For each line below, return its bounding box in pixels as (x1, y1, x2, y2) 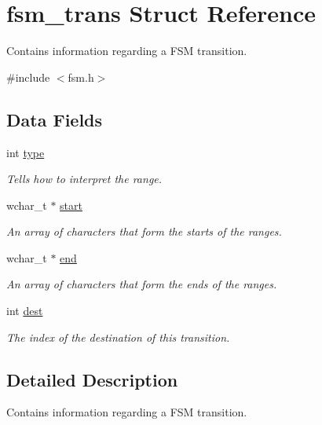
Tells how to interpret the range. (6, 170, 163, 187)
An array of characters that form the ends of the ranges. (6, 276, 277, 292)
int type (6, 144, 45, 160)
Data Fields (6, 107, 103, 131)
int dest (6, 302, 43, 319)
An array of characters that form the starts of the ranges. (6, 223, 282, 240)
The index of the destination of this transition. (6, 328, 230, 345)
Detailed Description (6, 367, 178, 391)
